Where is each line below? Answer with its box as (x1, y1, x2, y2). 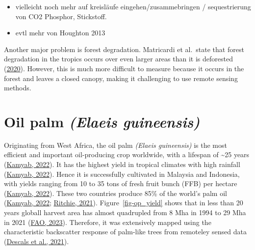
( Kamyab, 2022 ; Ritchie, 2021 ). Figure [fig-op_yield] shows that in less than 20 (4, 197, 243, 208)
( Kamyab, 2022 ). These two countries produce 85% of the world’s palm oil (4, 188, 227, 198)
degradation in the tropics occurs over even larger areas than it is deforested (4, 54, 233, 64)
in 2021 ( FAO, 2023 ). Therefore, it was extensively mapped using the (4, 217, 211, 227)
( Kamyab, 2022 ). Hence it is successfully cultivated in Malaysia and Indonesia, (4, 168, 240, 179)
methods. (4, 83, 31, 93)
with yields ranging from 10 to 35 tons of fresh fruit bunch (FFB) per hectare (4, 178, 237, 189)
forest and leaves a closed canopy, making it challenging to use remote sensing (4, 73, 238, 83)
